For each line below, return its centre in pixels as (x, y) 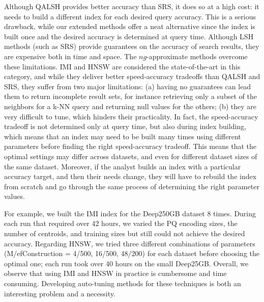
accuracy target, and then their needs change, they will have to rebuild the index (130, 176)
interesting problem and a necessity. (60, 293)
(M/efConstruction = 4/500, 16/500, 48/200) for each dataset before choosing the (132, 253)
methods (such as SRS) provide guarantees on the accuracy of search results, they (132, 46)
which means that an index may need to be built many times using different (123, 136)
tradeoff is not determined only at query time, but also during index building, (125, 126)
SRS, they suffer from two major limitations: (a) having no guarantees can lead (128, 86)
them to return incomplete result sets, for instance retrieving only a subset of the (130, 96)
